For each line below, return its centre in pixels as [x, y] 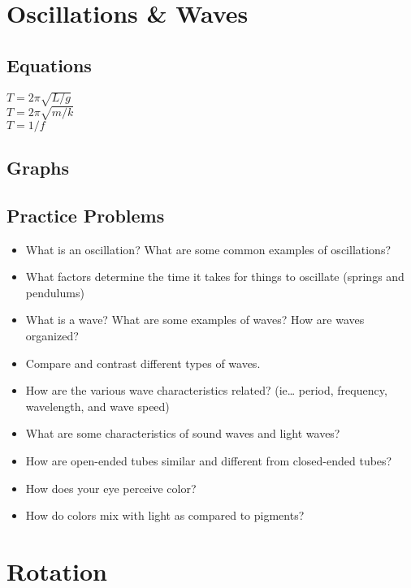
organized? [52, 336]
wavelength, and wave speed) [97, 406]
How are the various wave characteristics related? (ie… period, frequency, [206, 390]
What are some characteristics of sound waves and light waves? [183, 433]
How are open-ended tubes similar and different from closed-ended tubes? [209, 460]
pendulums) [55, 292]
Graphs [38, 168]
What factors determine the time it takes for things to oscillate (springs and [215, 277]
